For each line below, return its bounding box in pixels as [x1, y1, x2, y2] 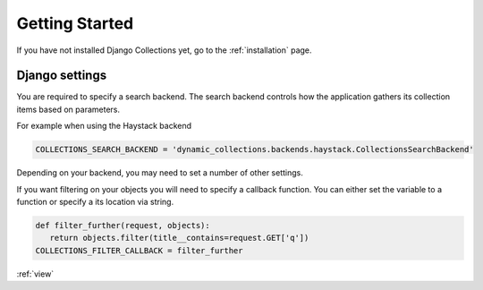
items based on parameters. [16, 104, 121, 115]
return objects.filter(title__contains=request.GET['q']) [49, 233, 309, 243]
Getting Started [16, 13, 134, 33]
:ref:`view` [16, 269, 55, 279]
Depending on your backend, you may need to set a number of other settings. [16, 167, 303, 178]
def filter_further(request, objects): [35, 220, 210, 230]
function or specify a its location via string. [16, 196, 174, 207]
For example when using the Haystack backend [16, 121, 192, 132]
